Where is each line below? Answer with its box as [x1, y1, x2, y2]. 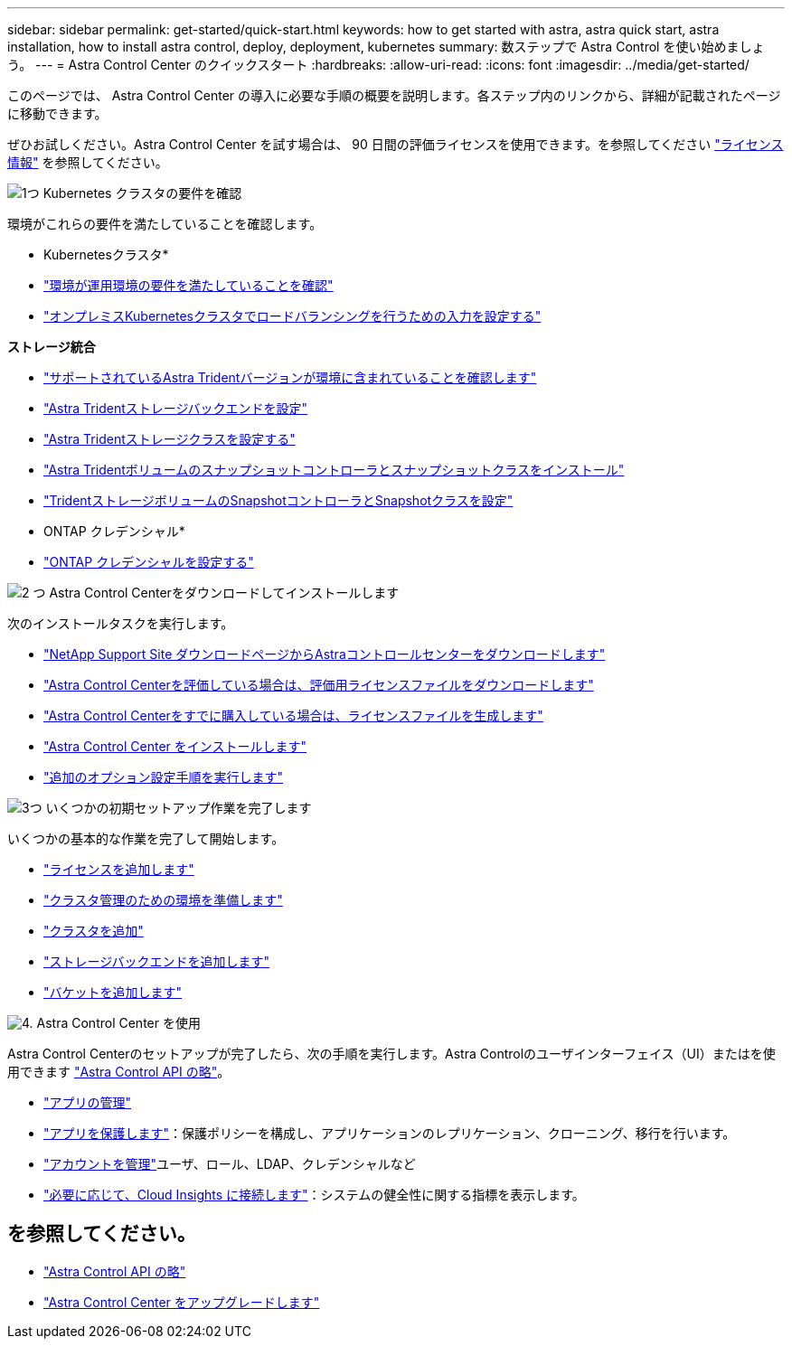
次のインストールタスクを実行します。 [7, 616, 234, 631]
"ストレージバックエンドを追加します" [43, 954, 269, 969]
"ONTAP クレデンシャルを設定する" [43, 554, 254, 569]
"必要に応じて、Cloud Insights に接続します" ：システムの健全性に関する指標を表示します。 [43, 1187, 585, 1202]
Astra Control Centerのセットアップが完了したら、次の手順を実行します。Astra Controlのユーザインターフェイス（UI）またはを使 [7, 1046, 776, 1061]
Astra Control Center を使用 [36, 1015, 201, 1031]
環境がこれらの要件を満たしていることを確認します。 [7, 216, 323, 231]
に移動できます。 [7, 106, 108, 121]
